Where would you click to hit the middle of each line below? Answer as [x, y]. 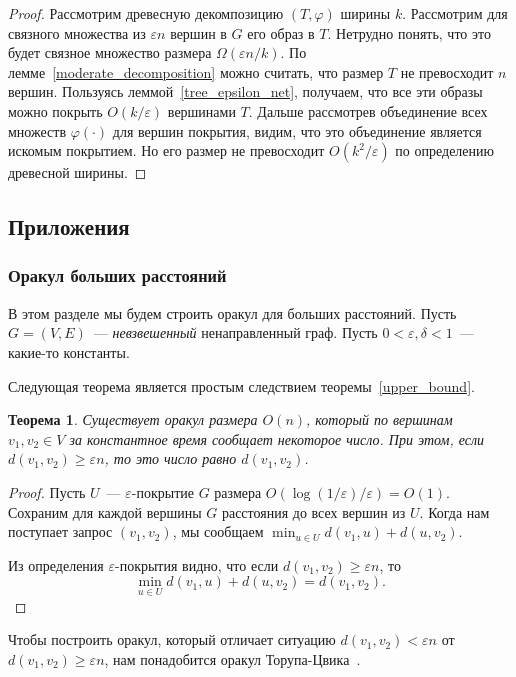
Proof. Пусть [47, 491]
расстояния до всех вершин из [313, 511]
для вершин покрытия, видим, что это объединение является [297, 130]
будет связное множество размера [110, 52]
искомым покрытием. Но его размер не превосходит [166, 150]
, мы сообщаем [218, 531]
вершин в [198, 32]
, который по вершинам [379, 419]
